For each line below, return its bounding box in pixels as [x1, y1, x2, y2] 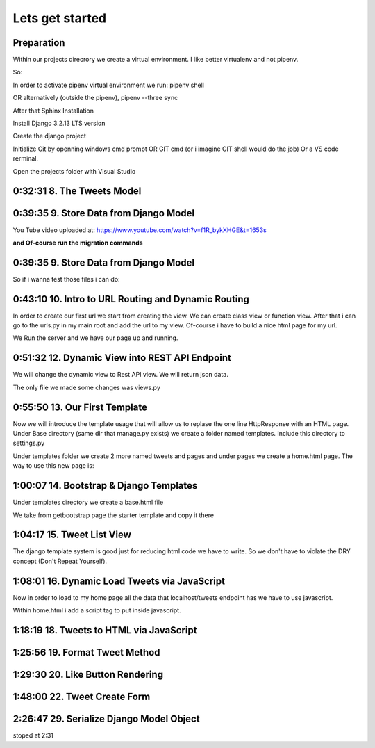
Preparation [12, 37, 65, 49]
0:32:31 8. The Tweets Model [12, 185, 142, 197]
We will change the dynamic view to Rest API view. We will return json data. [12, 371, 228, 379]
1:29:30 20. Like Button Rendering [12, 668, 163, 681]
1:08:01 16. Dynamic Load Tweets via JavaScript [12, 575, 226, 587]
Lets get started [12, 10, 107, 26]
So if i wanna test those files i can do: [12, 275, 121, 283]
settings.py [12, 439, 45, 448]
